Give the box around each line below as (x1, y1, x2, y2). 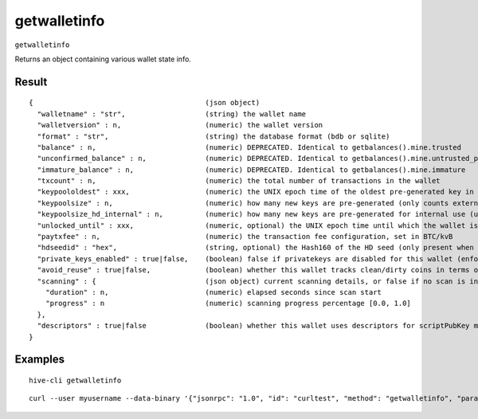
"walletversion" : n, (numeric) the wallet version (37, 120, 323, 130)
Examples (14, 353, 65, 366)
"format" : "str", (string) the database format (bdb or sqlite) (37, 131, 390, 141)
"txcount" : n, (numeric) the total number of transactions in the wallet (37, 176, 441, 186)
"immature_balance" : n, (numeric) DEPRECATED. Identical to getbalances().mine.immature (37, 165, 466, 174)
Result (14, 75, 48, 88)
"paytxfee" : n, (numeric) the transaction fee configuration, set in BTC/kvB (37, 232, 453, 241)
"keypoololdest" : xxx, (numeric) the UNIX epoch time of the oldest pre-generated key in (37, 187, 474, 197)
